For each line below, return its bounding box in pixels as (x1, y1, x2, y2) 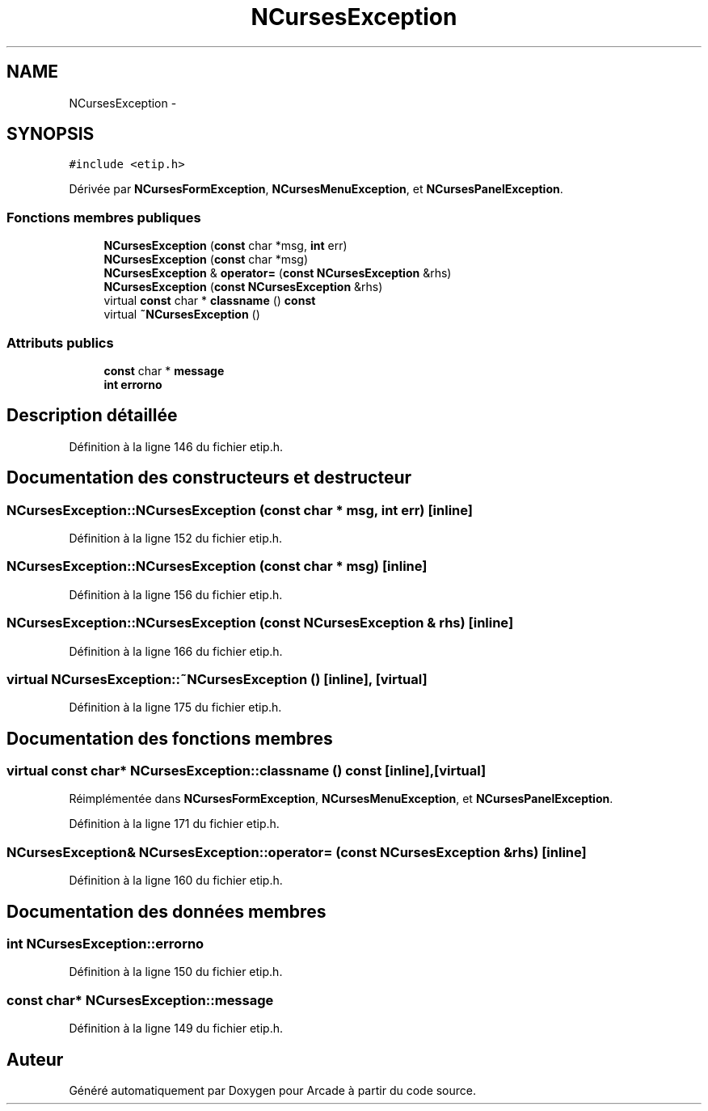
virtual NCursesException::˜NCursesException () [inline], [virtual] (6, 670, 428, 687)
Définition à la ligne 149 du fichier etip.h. (69, 1021, 283, 1036)
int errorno (103, 377, 162, 391)
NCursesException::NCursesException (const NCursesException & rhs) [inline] (6, 615, 514, 632)
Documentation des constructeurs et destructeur (6, 467, 412, 488)
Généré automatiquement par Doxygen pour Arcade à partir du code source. (69, 1084, 477, 1098)
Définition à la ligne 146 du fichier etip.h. (69, 439, 283, 454)
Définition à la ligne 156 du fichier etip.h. (69, 587, 283, 602)
